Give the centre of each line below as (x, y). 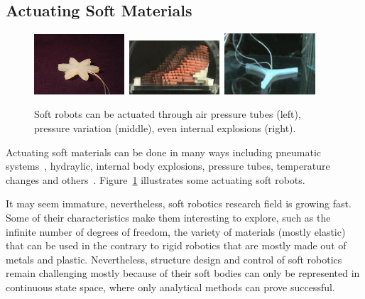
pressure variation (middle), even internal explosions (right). (165, 128)
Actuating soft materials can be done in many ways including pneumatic (163, 152)
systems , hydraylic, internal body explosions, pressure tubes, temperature (168, 166)
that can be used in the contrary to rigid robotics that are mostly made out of (176, 245)
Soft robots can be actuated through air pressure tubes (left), (168, 114)
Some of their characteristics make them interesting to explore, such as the (168, 217)
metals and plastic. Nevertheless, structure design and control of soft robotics (174, 259)
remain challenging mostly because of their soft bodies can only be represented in (183, 273)
